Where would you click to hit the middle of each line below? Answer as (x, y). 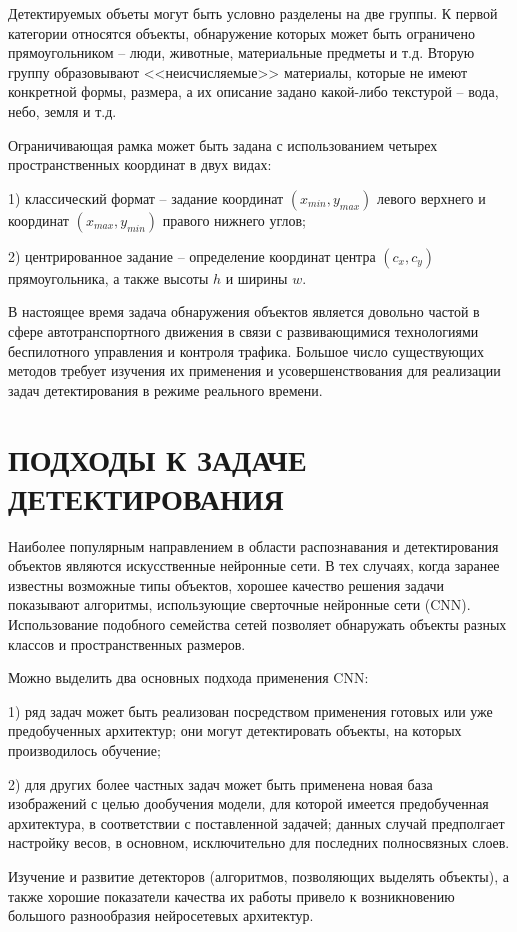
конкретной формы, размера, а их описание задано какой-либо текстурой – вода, (253, 91)
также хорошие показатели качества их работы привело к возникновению (231, 895)
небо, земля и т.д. (62, 110)
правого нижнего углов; (234, 219)
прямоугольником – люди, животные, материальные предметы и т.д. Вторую (241, 52)
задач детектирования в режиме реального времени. (165, 389)
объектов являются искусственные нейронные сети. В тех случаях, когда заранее (254, 565)
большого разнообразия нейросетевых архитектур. (161, 915)
